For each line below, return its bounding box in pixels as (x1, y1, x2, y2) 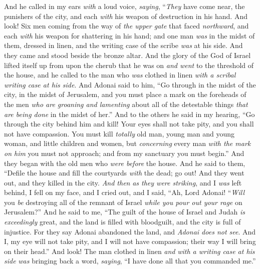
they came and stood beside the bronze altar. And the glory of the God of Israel (4, 49, 251, 60)
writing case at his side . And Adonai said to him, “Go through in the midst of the (4, 79, 256, 89)
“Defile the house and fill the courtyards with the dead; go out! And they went (4, 167, 244, 178)
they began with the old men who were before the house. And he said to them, (4, 157, 245, 168)
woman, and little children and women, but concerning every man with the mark (4, 138, 251, 148)
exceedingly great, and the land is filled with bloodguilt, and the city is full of (4, 216, 241, 227)
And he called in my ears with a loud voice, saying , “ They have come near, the (4, 1, 245, 11)
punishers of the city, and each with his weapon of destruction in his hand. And (4, 10, 247, 21)
